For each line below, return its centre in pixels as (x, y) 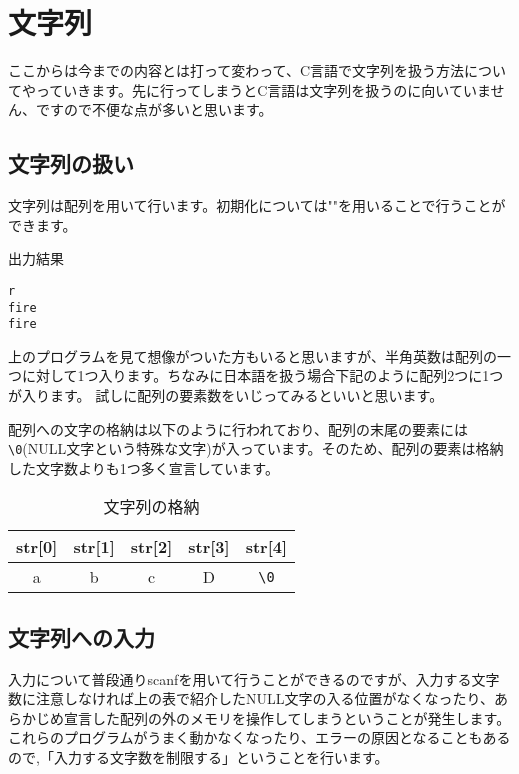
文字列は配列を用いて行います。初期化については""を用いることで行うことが (257, 205)
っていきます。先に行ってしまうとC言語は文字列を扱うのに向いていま (263, 89)
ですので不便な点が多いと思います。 (154, 109)
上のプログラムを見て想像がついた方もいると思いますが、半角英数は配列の (253, 355)
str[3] (209, 547)
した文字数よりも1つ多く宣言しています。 (143, 467)
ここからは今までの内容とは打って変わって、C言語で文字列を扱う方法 (236, 70)
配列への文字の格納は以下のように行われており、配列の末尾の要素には (238, 428)
